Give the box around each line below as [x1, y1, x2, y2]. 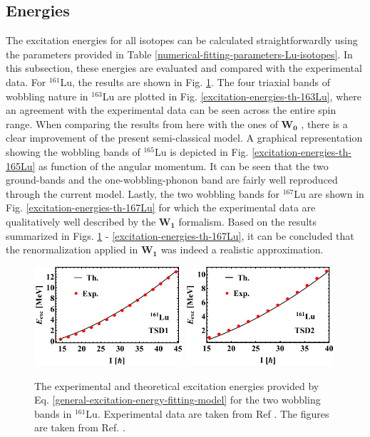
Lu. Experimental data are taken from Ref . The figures [86, 406, 329, 421]
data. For [6, 74, 46, 89]
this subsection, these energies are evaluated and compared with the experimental [6, 60, 362, 75]
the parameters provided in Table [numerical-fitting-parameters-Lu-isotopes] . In [6, 46, 353, 61]
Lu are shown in [294, 186, 364, 201]
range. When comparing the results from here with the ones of [6, 116, 278, 131]
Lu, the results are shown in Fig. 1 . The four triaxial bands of [60, 74, 330, 89]
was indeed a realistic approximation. [160, 242, 324, 257]
